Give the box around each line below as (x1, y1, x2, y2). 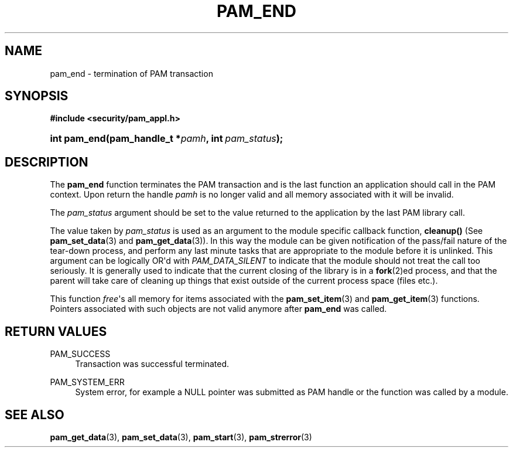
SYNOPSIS (5, 89, 69, 104)
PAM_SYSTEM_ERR (50, 377, 125, 388)
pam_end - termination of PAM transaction (50, 68, 213, 79)
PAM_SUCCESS (50, 349, 111, 359)
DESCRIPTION (5, 154, 88, 169)
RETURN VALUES (5, 324, 107, 339)
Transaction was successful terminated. (75, 359, 229, 369)
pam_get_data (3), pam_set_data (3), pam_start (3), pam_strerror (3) (50, 431, 312, 442)
